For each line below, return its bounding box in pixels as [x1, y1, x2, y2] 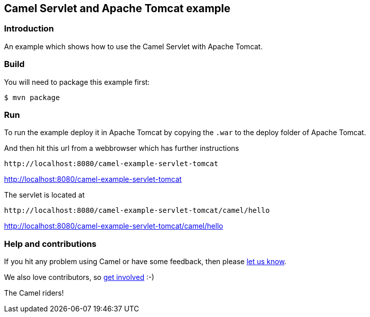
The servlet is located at [4, 191, 85, 200]
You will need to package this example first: [4, 77, 150, 86]
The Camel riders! [4, 289, 64, 298]
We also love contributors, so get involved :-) [4, 273, 155, 282]
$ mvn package [4, 93, 60, 102]
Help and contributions [4, 238, 97, 249]
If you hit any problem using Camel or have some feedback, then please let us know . [4, 257, 287, 266]
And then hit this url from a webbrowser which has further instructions [4, 144, 239, 153]
